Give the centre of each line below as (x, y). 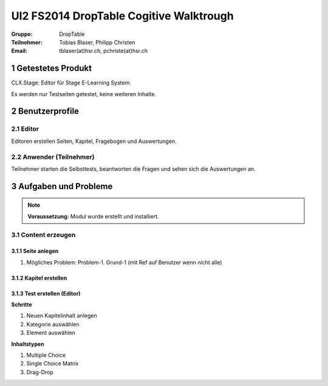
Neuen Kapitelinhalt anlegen (62, 315)
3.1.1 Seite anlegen (35, 251)
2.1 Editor (25, 129)
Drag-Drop (40, 372)
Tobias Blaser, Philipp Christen (97, 42)
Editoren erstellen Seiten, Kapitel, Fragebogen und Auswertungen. (94, 141)
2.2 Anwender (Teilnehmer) (53, 157)
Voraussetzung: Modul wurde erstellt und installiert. (93, 216)
